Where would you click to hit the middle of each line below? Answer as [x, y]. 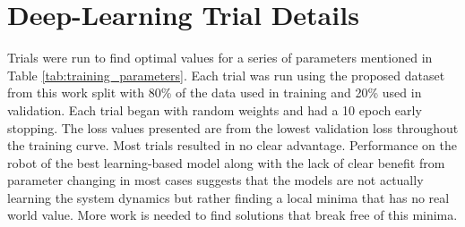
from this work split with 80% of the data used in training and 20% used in [215, 92]
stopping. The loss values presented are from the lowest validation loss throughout [233, 127]
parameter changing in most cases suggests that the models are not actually [215, 180]
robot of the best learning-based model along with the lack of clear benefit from [226, 162]
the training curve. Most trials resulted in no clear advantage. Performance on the [232, 145]
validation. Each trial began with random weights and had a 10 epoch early [215, 109]
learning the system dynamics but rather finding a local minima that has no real [228, 197]
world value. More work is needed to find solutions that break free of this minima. [232, 215]
